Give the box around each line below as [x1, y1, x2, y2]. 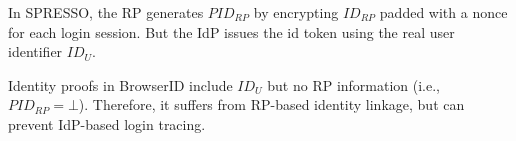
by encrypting [253, 2, 339, 22]
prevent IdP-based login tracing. [8, 113, 206, 134]
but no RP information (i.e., [267, 74, 441, 95]
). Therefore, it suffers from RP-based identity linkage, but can [78, 94, 465, 115]
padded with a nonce [379, 2, 508, 22]
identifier [8, 41, 63, 62]
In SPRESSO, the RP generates [8, 2, 204, 22]
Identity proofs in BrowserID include [8, 74, 233, 95]
